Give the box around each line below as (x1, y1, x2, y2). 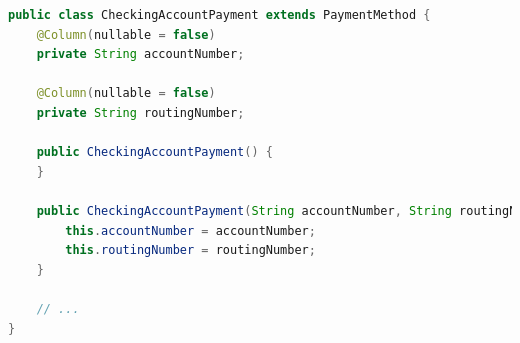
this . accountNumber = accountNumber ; (65, 223, 316, 238)
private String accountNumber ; (36, 47, 245, 62)
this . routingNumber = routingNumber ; (65, 243, 316, 258)
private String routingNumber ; (36, 105, 245, 120)
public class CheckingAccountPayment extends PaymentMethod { (8, 8, 431, 22)
